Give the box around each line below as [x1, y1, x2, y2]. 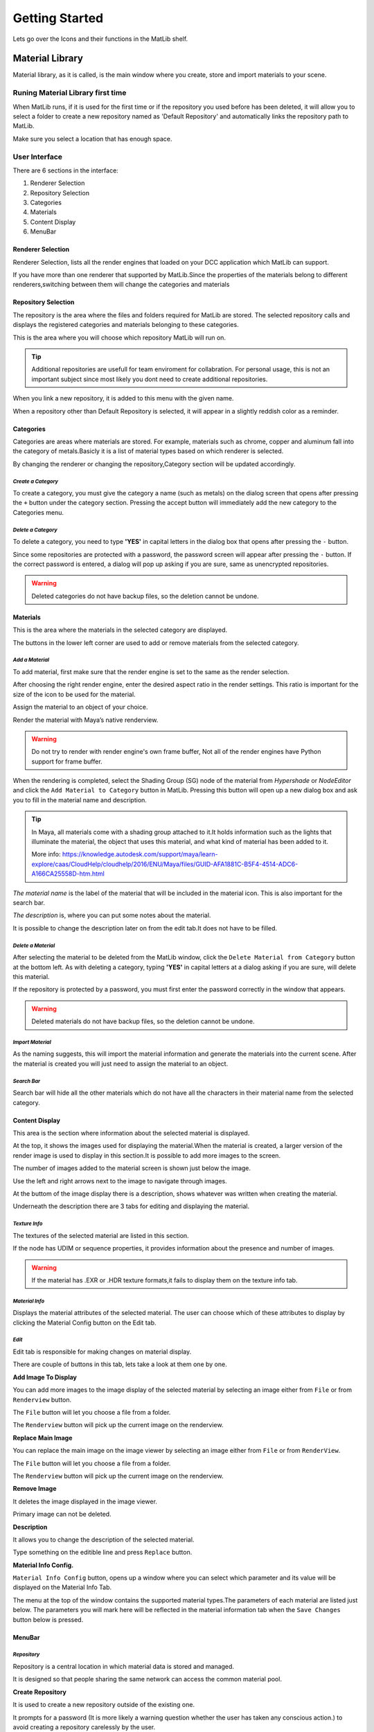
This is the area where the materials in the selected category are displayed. [12, 626, 228, 634]
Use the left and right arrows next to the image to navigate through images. [12, 1176, 228, 1185]
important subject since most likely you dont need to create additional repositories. [31, 375, 268, 383]
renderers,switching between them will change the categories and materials [12, 281, 230, 289]
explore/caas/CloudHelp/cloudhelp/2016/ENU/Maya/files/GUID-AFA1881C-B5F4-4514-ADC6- [31, 860, 299, 868]
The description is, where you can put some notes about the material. [12, 911, 211, 919]
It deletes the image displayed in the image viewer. [12, 1497, 157, 1505]
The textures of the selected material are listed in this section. [12, 1231, 190, 1239]
